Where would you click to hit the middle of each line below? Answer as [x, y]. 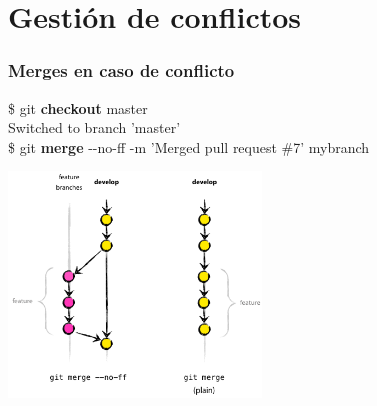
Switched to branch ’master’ [94, 127]
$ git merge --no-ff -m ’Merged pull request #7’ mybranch [189, 146]
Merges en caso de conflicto [121, 70]
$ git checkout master [78, 107]
